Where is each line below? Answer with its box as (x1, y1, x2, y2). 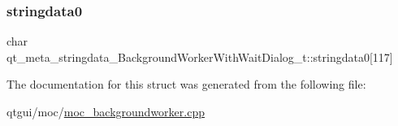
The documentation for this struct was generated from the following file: (6, 76, 366, 93)
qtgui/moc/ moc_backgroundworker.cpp (6, 103, 205, 119)
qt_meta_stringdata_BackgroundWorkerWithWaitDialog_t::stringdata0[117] (6, 48, 393, 65)
